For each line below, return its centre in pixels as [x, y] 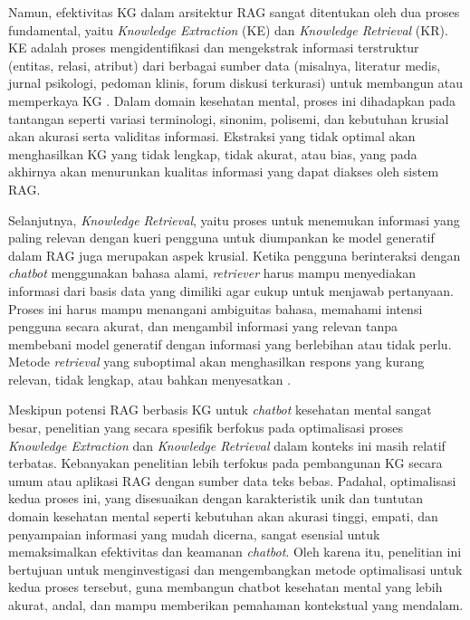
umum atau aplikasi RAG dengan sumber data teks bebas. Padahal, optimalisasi [232, 480]
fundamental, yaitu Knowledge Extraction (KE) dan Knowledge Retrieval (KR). [228, 29]
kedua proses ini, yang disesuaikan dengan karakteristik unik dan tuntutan [216, 498]
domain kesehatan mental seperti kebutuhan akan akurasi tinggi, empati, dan [223, 516]
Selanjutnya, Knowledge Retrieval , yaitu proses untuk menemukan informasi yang [234, 219]
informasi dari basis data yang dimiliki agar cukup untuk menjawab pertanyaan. [231, 290]
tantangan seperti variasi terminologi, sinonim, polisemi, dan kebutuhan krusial [229, 118]
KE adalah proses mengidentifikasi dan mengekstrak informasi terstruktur [214, 48]
